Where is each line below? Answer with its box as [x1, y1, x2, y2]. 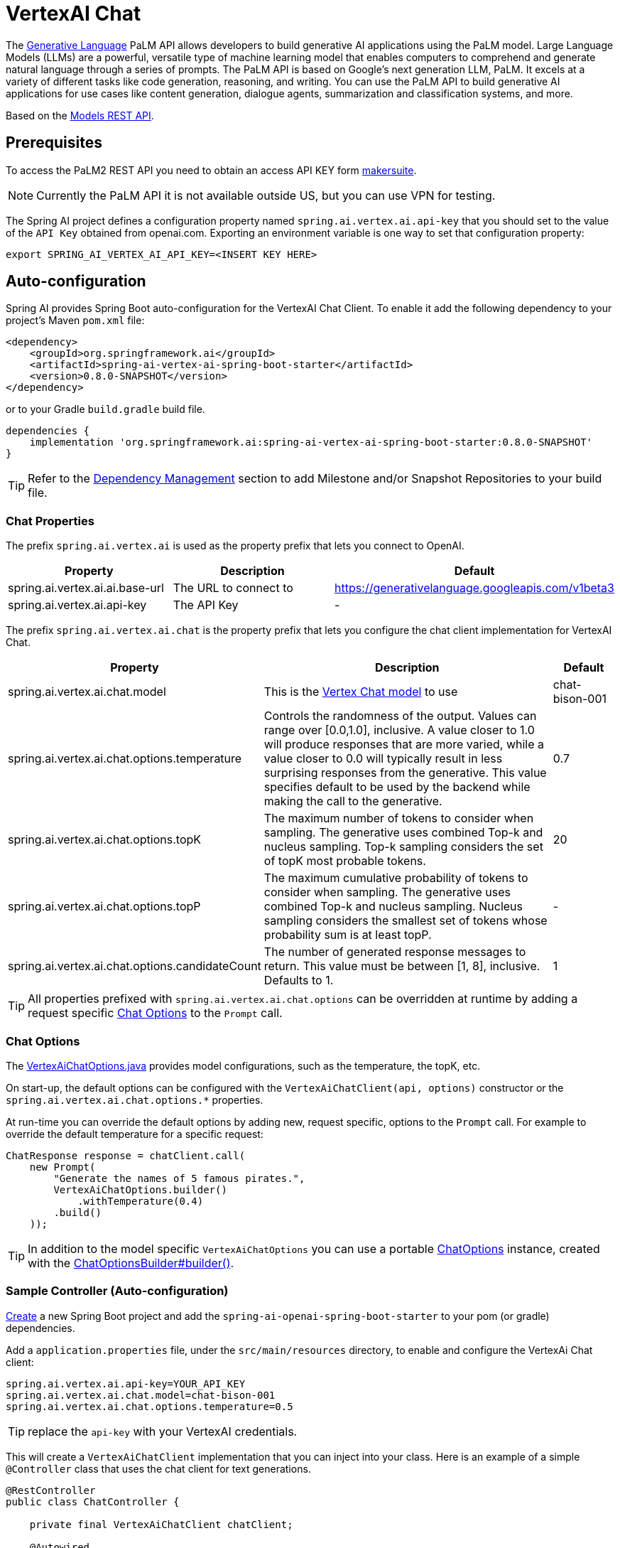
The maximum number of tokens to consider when [263, 811, 534, 826]
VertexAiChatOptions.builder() [53, 1183, 227, 1195]
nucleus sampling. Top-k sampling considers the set [263, 839, 543, 854]
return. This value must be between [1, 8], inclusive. [263, 959, 540, 974]
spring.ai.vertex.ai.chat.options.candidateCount [8, 959, 261, 974]
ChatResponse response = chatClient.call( [6, 1149, 246, 1161]
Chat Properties [6, 513, 94, 528]
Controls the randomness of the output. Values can [263, 709, 537, 724]
